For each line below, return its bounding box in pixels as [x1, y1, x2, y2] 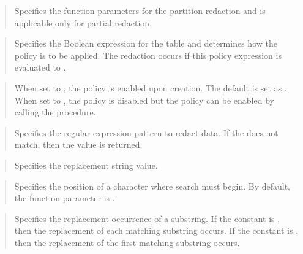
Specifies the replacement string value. [14, 158, 158, 171]
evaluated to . [14, 61, 66, 74]
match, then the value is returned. [14, 138, 143, 151]
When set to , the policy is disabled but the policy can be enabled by [14, 93, 274, 106]
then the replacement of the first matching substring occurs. [14, 236, 240, 248]
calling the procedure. [14, 106, 96, 118]
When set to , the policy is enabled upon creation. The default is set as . [14, 81, 287, 94]
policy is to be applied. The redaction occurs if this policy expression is [14, 48, 282, 61]
